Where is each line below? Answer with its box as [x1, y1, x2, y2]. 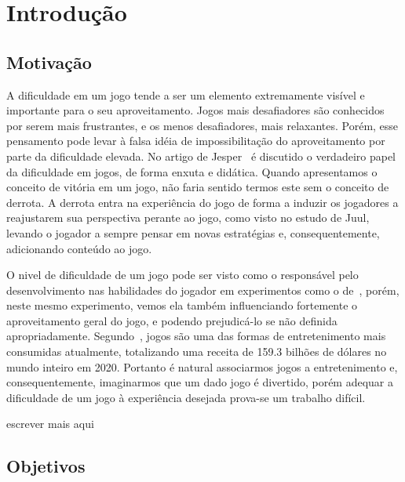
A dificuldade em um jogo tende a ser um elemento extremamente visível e [6, 86, 365, 103]
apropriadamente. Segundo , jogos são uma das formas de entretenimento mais [6, 328, 386, 344]
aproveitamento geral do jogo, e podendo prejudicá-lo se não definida [6, 312, 337, 328]
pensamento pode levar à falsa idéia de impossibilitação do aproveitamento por [6, 132, 385, 149]
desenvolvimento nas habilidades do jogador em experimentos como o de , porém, [6, 281, 400, 298]
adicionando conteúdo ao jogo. [6, 240, 152, 256]
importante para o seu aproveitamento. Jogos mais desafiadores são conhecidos [6, 102, 385, 118]
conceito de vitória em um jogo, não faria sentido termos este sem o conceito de [6, 179, 389, 195]
